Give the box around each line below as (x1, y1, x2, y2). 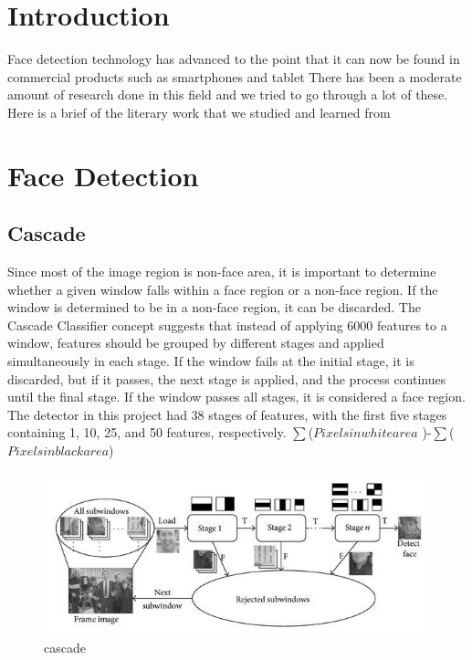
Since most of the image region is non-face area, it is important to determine (7, 262, 436, 281)
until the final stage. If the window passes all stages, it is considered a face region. (7, 387, 466, 406)
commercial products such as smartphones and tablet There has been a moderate (7, 67, 462, 86)
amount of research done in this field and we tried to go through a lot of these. (7, 85, 448, 104)
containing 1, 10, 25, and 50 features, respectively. (7, 423, 287, 442)
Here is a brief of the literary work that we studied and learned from (7, 102, 391, 121)
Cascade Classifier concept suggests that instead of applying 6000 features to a (7, 315, 447, 334)
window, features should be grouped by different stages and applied (7, 333, 384, 352)
